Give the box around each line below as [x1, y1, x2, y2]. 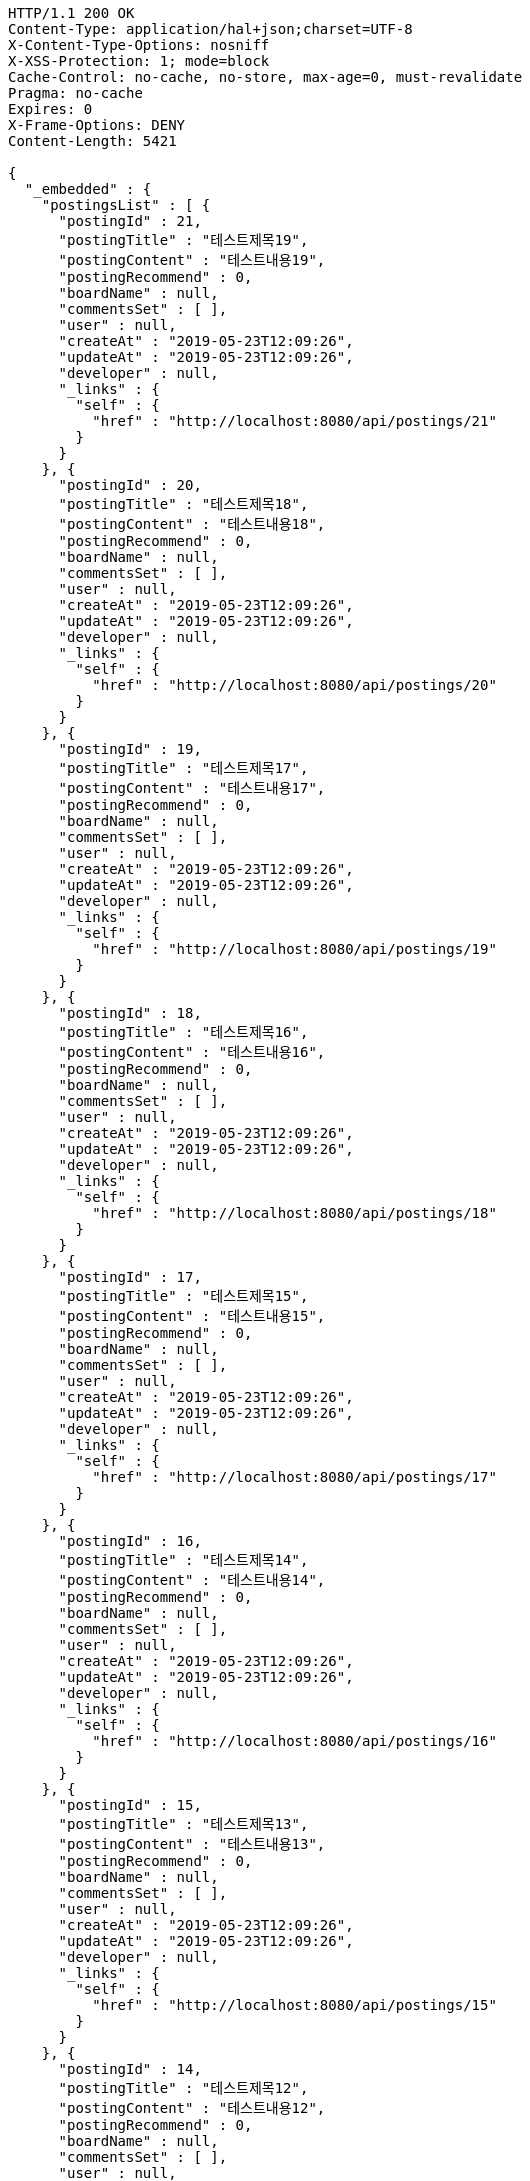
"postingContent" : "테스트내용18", [58, 516, 326, 532]
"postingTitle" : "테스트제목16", [58, 1024, 309, 1040]
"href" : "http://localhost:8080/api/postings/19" [92, 941, 497, 957]
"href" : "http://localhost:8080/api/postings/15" [92, 1997, 497, 2013]
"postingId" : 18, [58, 1005, 202, 1021]
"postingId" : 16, [58, 1533, 202, 1549]
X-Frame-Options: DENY [8, 117, 186, 133]
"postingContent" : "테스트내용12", [58, 2100, 326, 2116]
